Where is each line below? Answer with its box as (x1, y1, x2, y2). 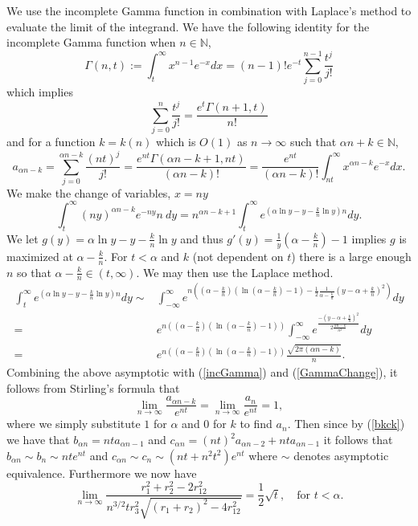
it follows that (323, 431, 393, 448)
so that (17, 263, 51, 280)
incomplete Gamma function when (6, 34, 176, 51)
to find (240, 415, 273, 432)
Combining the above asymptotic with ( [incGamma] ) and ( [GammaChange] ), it (6, 364, 398, 381)
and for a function (6, 133, 96, 149)
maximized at (6, 247, 73, 264)
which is (155, 133, 196, 149)
